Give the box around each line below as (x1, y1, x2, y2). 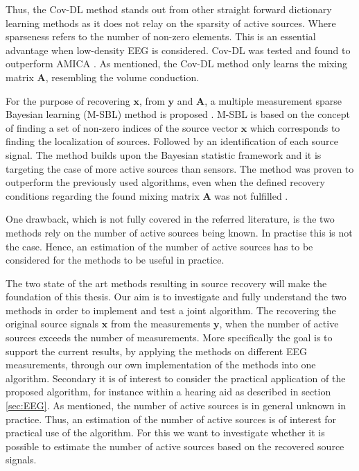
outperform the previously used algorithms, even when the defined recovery (6, 175, 325, 189)
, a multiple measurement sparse (204, 93, 342, 108)
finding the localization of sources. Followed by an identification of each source (6, 134, 339, 148)
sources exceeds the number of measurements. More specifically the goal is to (6, 330, 333, 345)
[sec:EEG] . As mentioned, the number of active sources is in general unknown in (6, 398, 346, 413)
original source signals (6, 316, 99, 331)
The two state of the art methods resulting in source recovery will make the (6, 275, 327, 290)
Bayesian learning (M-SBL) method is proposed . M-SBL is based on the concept (6, 107, 350, 121)
